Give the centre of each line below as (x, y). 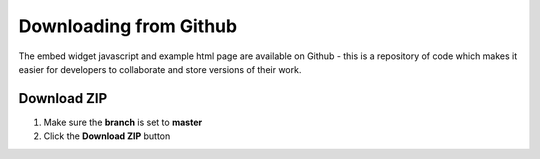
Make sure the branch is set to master (123, 122)
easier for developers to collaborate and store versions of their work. (160, 69)
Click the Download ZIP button (107, 136)
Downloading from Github (128, 26)
